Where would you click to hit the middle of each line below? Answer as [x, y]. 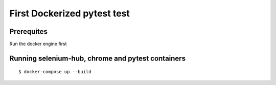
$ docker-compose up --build [55, 72]
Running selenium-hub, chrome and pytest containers [98, 58]
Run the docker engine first [38, 44]
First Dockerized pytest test [70, 13]
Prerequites [29, 31]
